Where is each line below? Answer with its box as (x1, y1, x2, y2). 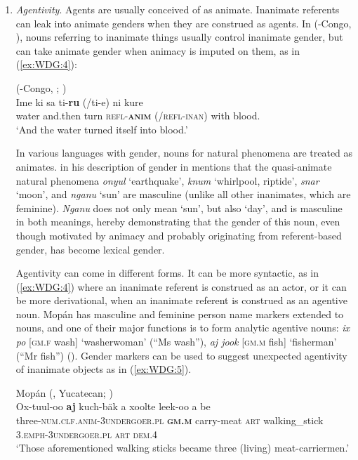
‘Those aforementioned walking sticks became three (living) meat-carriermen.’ (15, 440, 350, 455)
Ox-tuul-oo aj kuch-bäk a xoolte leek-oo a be (15, 399, 211, 414)
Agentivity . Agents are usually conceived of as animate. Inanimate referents (15, 2, 340, 16)
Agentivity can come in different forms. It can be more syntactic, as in (15, 265, 319, 280)
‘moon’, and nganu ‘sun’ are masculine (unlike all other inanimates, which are (15, 187, 351, 202)
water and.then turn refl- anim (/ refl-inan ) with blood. (15, 108, 260, 123)
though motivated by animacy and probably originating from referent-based (15, 228, 342, 242)
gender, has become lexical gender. (15, 242, 165, 256)
